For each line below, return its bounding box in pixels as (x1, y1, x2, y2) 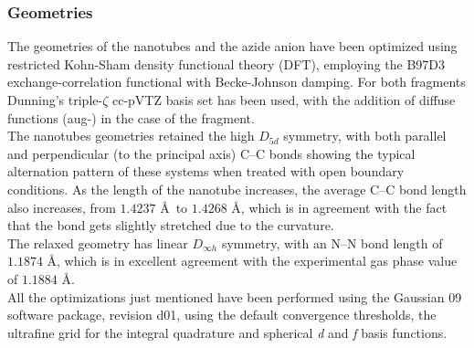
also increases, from (7, 197, 116, 216)
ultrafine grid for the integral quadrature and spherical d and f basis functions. (7, 322, 448, 342)
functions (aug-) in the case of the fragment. (7, 108, 255, 127)
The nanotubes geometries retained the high (7, 126, 255, 145)
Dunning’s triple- (7, 90, 103, 109)
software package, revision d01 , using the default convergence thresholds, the (7, 305, 437, 324)
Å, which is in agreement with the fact (231, 197, 448, 216)
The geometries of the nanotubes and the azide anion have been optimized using (7, 37, 458, 56)
